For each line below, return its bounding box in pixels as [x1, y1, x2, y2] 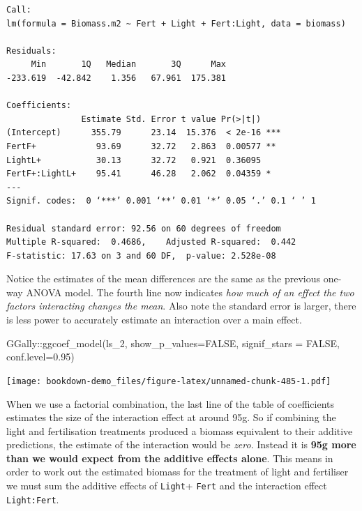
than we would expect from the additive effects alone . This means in [6, 450, 333, 465]
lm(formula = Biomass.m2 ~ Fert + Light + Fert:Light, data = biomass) [6, 18, 346, 29]
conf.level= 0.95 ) [6, 349, 75, 364]
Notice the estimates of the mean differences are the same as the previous [6, 271, 321, 286]
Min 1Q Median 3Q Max [31, 59, 226, 70]
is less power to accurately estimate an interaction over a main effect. [6, 312, 302, 327]
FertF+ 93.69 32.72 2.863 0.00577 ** [6, 141, 276, 151]
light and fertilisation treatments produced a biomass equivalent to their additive [6, 423, 353, 438]
